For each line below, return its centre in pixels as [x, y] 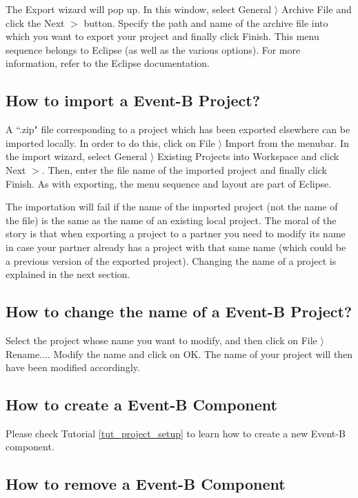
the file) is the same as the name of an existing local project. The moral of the [171, 220]
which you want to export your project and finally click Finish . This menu [162, 36]
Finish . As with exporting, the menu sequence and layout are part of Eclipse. [169, 183]
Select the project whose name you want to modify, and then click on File [161, 340]
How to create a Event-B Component [141, 405]
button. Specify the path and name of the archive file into [206, 22]
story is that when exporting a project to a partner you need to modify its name [176, 233]
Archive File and [316, 9]
